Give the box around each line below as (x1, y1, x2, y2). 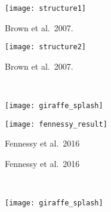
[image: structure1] (5, 4, 87, 13)
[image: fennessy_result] (5, 120, 107, 129)
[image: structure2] (5, 43, 87, 52)
